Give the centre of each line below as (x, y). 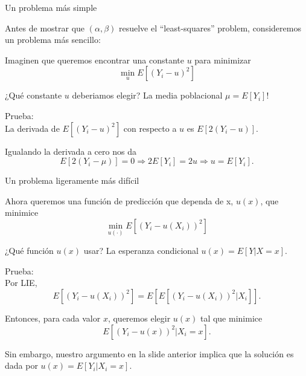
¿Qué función (29, 251)
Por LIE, (21, 283)
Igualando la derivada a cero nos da (71, 151)
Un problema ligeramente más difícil (72, 180)
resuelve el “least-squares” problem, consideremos (210, 28)
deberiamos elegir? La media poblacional (147, 95)
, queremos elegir (139, 318)
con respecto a (150, 128)
